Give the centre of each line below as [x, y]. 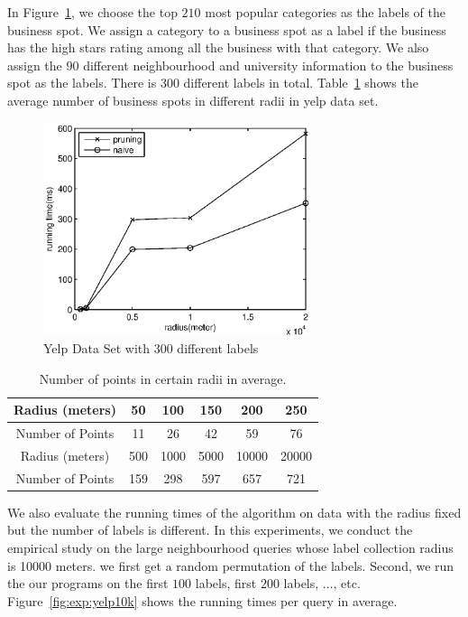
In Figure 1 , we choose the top [92, 12]
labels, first [226, 583]
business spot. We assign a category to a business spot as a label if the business [227, 29]
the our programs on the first [88, 583]
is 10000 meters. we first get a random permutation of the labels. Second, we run [231, 565]
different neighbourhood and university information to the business [268, 65]
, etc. [347, 583]
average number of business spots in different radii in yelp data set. [193, 100]
